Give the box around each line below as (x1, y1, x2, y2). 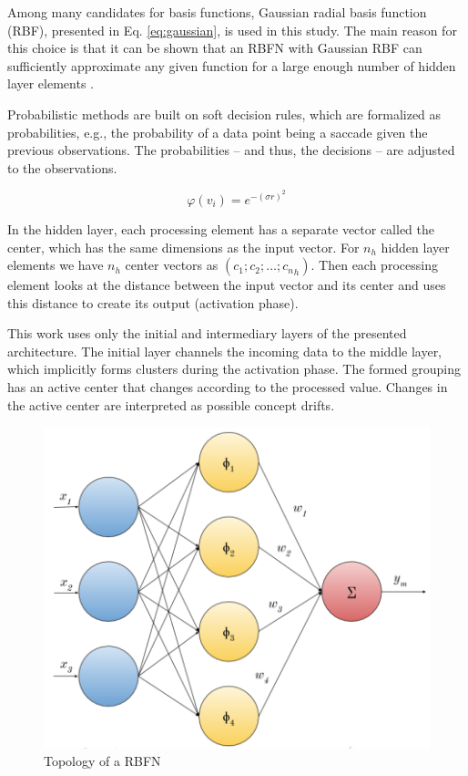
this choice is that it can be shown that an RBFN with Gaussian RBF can (7, 38, 422, 57)
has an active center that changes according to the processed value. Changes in (7, 378, 448, 397)
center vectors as (125, 255, 219, 274)
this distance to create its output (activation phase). (7, 293, 299, 312)
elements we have (7, 255, 104, 274)
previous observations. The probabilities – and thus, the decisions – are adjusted (7, 140, 455, 160)
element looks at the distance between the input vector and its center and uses (7, 275, 446, 295)
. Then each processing (310, 255, 438, 274)
